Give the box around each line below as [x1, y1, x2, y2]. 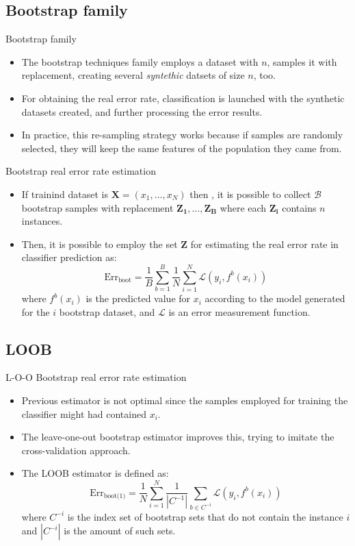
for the [21, 304, 50, 319]
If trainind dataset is [21, 186, 109, 201]
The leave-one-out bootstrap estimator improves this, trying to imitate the [21, 430, 334, 444]
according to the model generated [205, 291, 345, 306]
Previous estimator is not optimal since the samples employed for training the [21, 393, 348, 408]
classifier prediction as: [21, 250, 117, 264]
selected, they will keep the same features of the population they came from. [21, 140, 342, 155]
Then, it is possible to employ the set [21, 236, 178, 251]
